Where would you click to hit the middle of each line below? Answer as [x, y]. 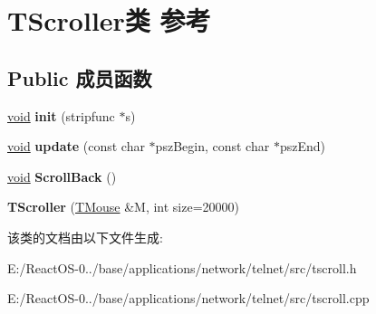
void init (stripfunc [61, 115]
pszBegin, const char [212, 146]
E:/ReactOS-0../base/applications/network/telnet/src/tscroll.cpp [188, 298]
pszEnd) [302, 146]
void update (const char [76, 146]
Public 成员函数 [80, 77]
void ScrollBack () [62, 176]
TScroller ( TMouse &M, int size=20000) [124, 207]
